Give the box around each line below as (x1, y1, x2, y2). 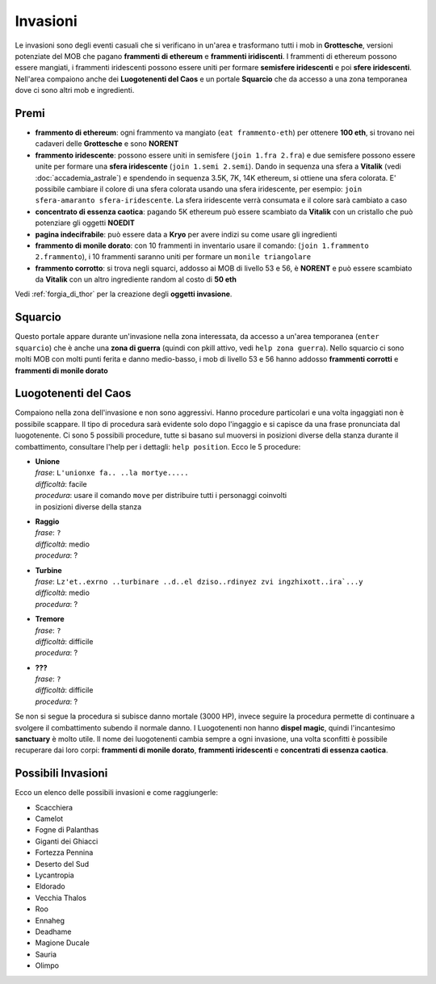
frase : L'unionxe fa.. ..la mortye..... (35, 468, 189, 478)
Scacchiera (35, 802, 73, 812)
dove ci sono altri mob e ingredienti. (15, 86, 135, 95)
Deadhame (35, 927, 72, 936)
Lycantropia (35, 870, 74, 880)
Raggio (35, 517, 60, 526)
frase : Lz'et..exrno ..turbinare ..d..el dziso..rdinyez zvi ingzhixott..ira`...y (35, 576, 363, 586)
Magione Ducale (35, 938, 90, 948)
